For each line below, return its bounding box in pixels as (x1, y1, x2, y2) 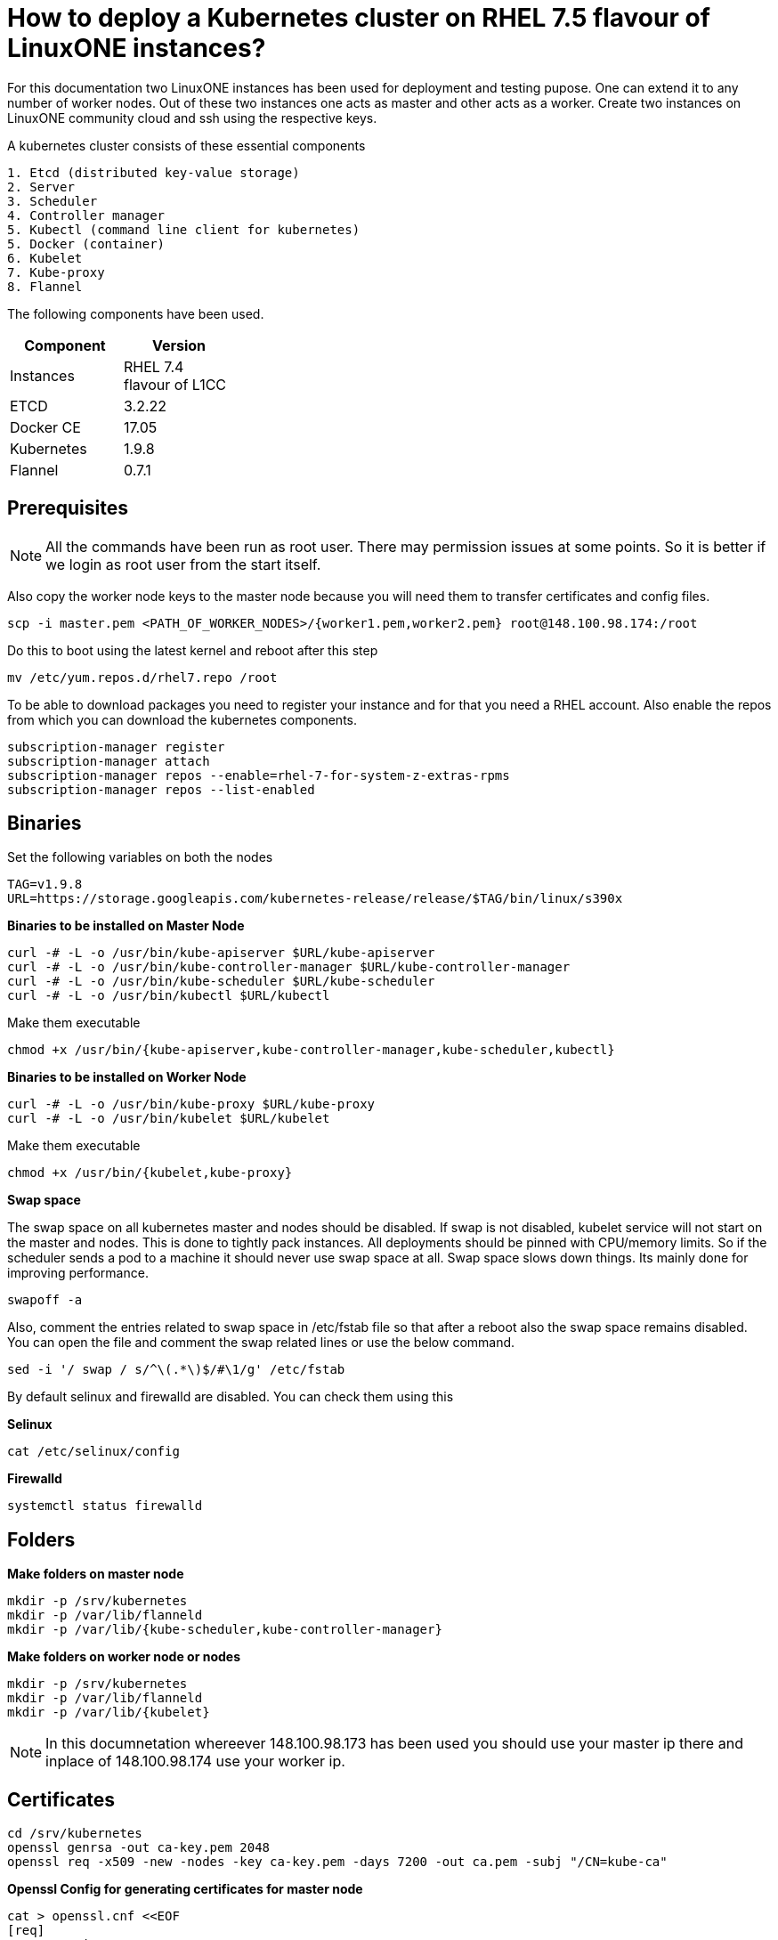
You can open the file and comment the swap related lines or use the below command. (7, 1335, 515, 1351)
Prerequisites (7, 497, 128, 520)
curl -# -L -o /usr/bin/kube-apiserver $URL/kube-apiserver (7, 946, 435, 961)
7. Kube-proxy (7, 264, 105, 280)
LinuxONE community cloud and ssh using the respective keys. (7, 110, 377, 126)
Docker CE (10, 418, 81, 436)
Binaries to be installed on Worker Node (7, 1069, 247, 1085)
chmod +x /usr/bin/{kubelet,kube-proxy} (7, 1165, 293, 1181)
